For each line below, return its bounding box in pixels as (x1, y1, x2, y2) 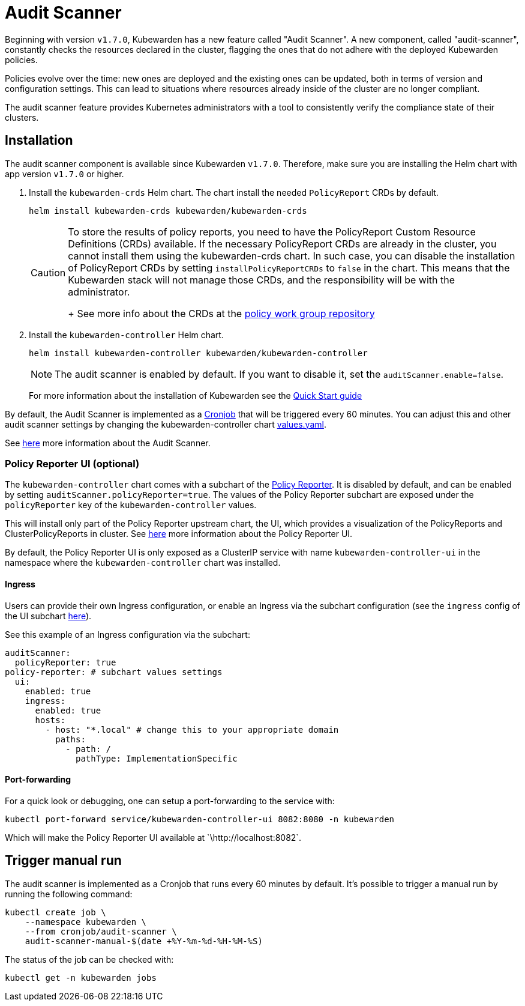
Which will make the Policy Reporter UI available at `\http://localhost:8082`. (5, 832, 301, 843)
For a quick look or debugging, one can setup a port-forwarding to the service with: (5, 795, 335, 806)
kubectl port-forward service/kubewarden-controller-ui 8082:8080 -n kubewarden (5, 814, 395, 824)
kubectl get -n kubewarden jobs (5, 972, 157, 983)
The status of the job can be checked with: (5, 954, 174, 965)
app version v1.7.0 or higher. (5, 168, 124, 179)
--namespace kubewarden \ (25, 917, 147, 927)
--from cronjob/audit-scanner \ (25, 926, 177, 936)
